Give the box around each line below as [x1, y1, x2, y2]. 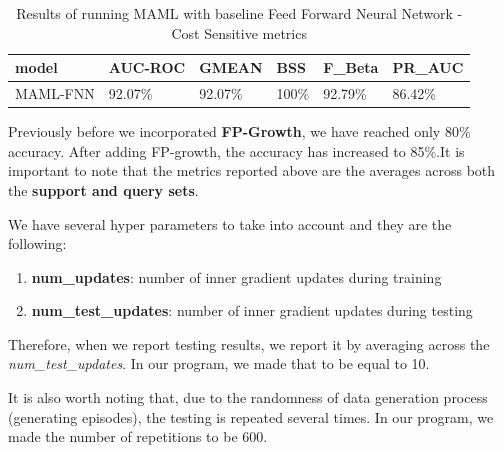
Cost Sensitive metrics [171, 22, 307, 43]
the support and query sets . [8, 179, 199, 200]
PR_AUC [392, 57, 464, 78]
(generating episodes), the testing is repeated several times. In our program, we [8, 406, 494, 427]
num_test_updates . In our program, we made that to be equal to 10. [8, 353, 430, 374]
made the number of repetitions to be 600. [8, 426, 268, 447]
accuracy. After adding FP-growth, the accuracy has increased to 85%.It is [8, 140, 465, 161]
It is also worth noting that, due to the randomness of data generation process [8, 387, 488, 408]
